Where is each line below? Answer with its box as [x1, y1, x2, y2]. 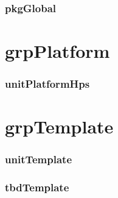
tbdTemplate [5, 180, 69, 195]
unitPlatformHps [5, 76, 90, 91]
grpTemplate [5, 114, 114, 139]
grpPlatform [5, 38, 110, 63]
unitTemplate [5, 152, 72, 167]
